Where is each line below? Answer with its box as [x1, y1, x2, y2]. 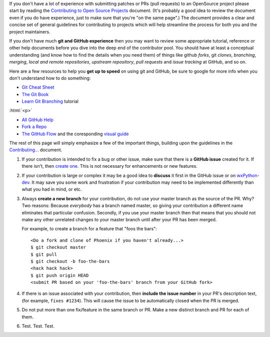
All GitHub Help [21, 117, 53, 123]
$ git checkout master [30, 244, 86, 250]
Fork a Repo [21, 124, 47, 130]
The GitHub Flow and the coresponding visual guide [21, 131, 129, 137]
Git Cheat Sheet [21, 84, 54, 90]
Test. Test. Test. [21, 323, 55, 329]
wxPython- [236, 172, 259, 178]
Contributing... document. [9, 147, 62, 153]
